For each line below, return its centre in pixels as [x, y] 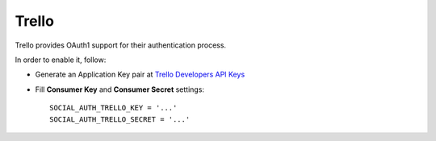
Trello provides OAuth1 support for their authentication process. [120, 45]
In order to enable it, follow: [61, 60]
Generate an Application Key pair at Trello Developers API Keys [140, 75]
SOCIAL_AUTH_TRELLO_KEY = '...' [113, 108]
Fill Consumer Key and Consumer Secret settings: [120, 89]
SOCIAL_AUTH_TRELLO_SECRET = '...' [120, 119]
